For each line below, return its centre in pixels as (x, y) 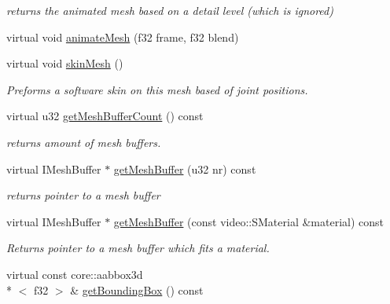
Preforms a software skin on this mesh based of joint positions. (157, 89)
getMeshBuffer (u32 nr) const (185, 168)
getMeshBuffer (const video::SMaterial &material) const (249, 221)
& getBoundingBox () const (137, 289)
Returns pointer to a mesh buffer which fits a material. (138, 248)
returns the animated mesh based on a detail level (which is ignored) (170, 10)
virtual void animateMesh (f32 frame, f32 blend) (123, 37)
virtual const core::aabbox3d (75, 274)
